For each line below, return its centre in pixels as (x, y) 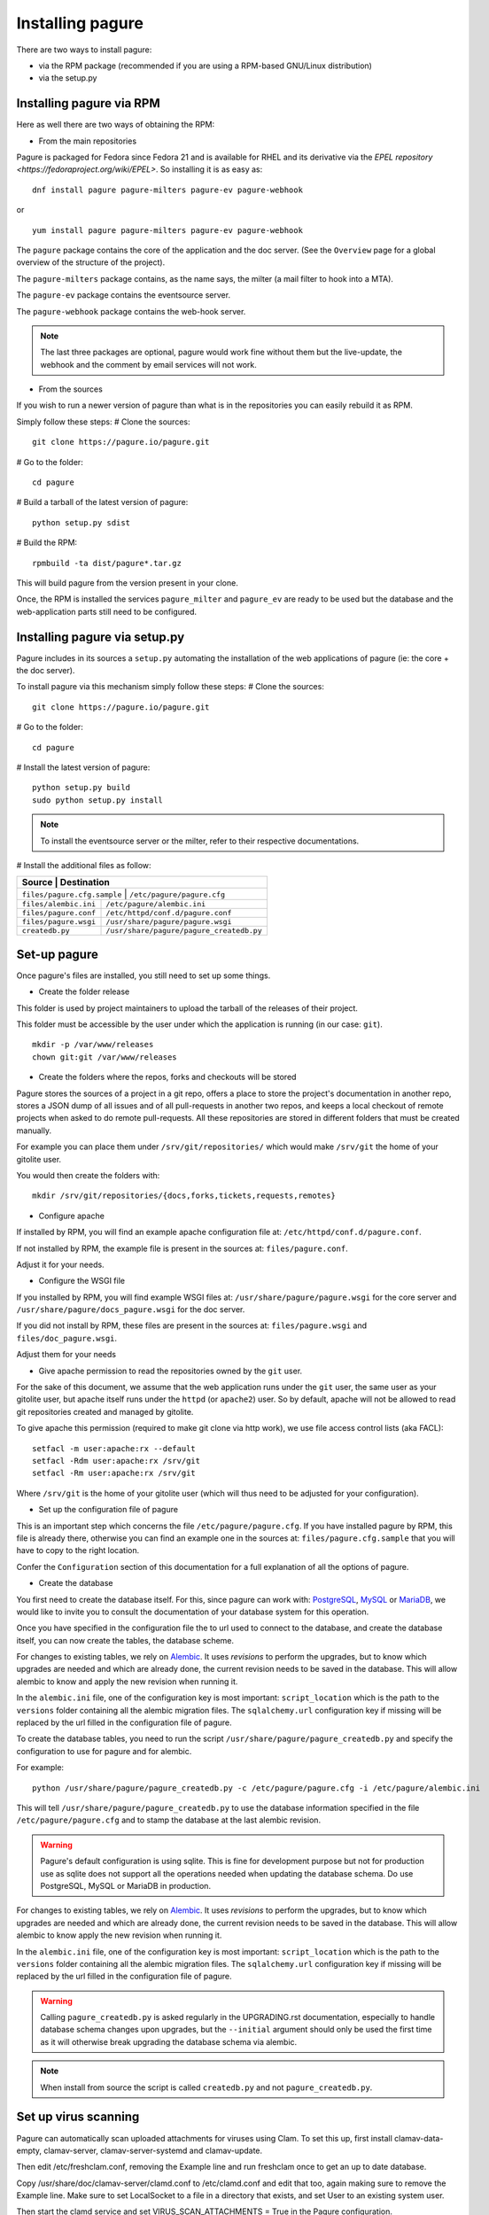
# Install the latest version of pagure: (83, 767)
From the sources (71, 389)
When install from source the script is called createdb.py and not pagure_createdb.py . (206, 2087)
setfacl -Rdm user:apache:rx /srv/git (116, 1461)
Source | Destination (66, 882)
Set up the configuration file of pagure (109, 1510)
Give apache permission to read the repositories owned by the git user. (171, 1371)
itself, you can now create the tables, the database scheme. (125, 1640)
